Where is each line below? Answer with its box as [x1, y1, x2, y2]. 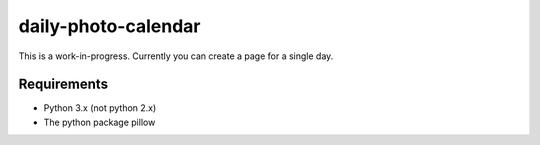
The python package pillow [43, 116, 156, 128]
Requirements [18, 76, 109, 93]
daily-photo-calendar [18, 15, 201, 37]
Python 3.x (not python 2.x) [43, 102, 157, 114]
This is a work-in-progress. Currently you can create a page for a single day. [18, 50, 334, 62]
